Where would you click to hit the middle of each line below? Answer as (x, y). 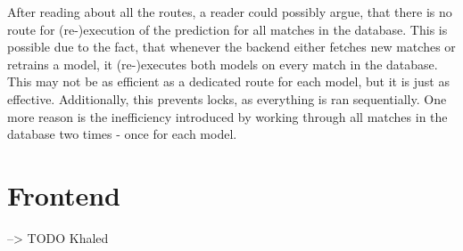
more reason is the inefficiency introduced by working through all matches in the (227, 116)
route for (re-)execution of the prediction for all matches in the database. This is (227, 29)
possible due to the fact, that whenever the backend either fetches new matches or (231, 47)
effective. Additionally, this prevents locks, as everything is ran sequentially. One (227, 98)
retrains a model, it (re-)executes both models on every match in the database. (223, 64)
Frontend (64, 194)
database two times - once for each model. (122, 134)
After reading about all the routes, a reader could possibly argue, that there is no (230, 12)
